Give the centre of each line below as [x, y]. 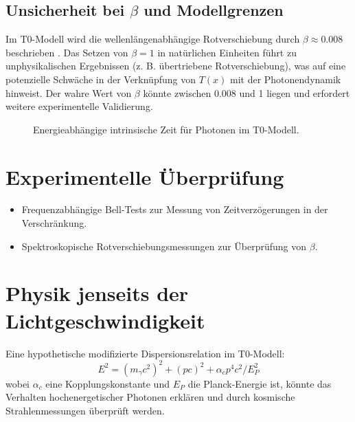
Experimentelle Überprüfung [145, 176]
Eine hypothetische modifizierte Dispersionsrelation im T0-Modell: [145, 353]
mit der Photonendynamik [285, 79]
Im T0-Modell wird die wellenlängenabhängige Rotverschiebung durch [153, 39]
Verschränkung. [54, 223]
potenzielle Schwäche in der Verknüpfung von [101, 79]
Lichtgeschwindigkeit [105, 320]
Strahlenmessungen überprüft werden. [85, 410]
